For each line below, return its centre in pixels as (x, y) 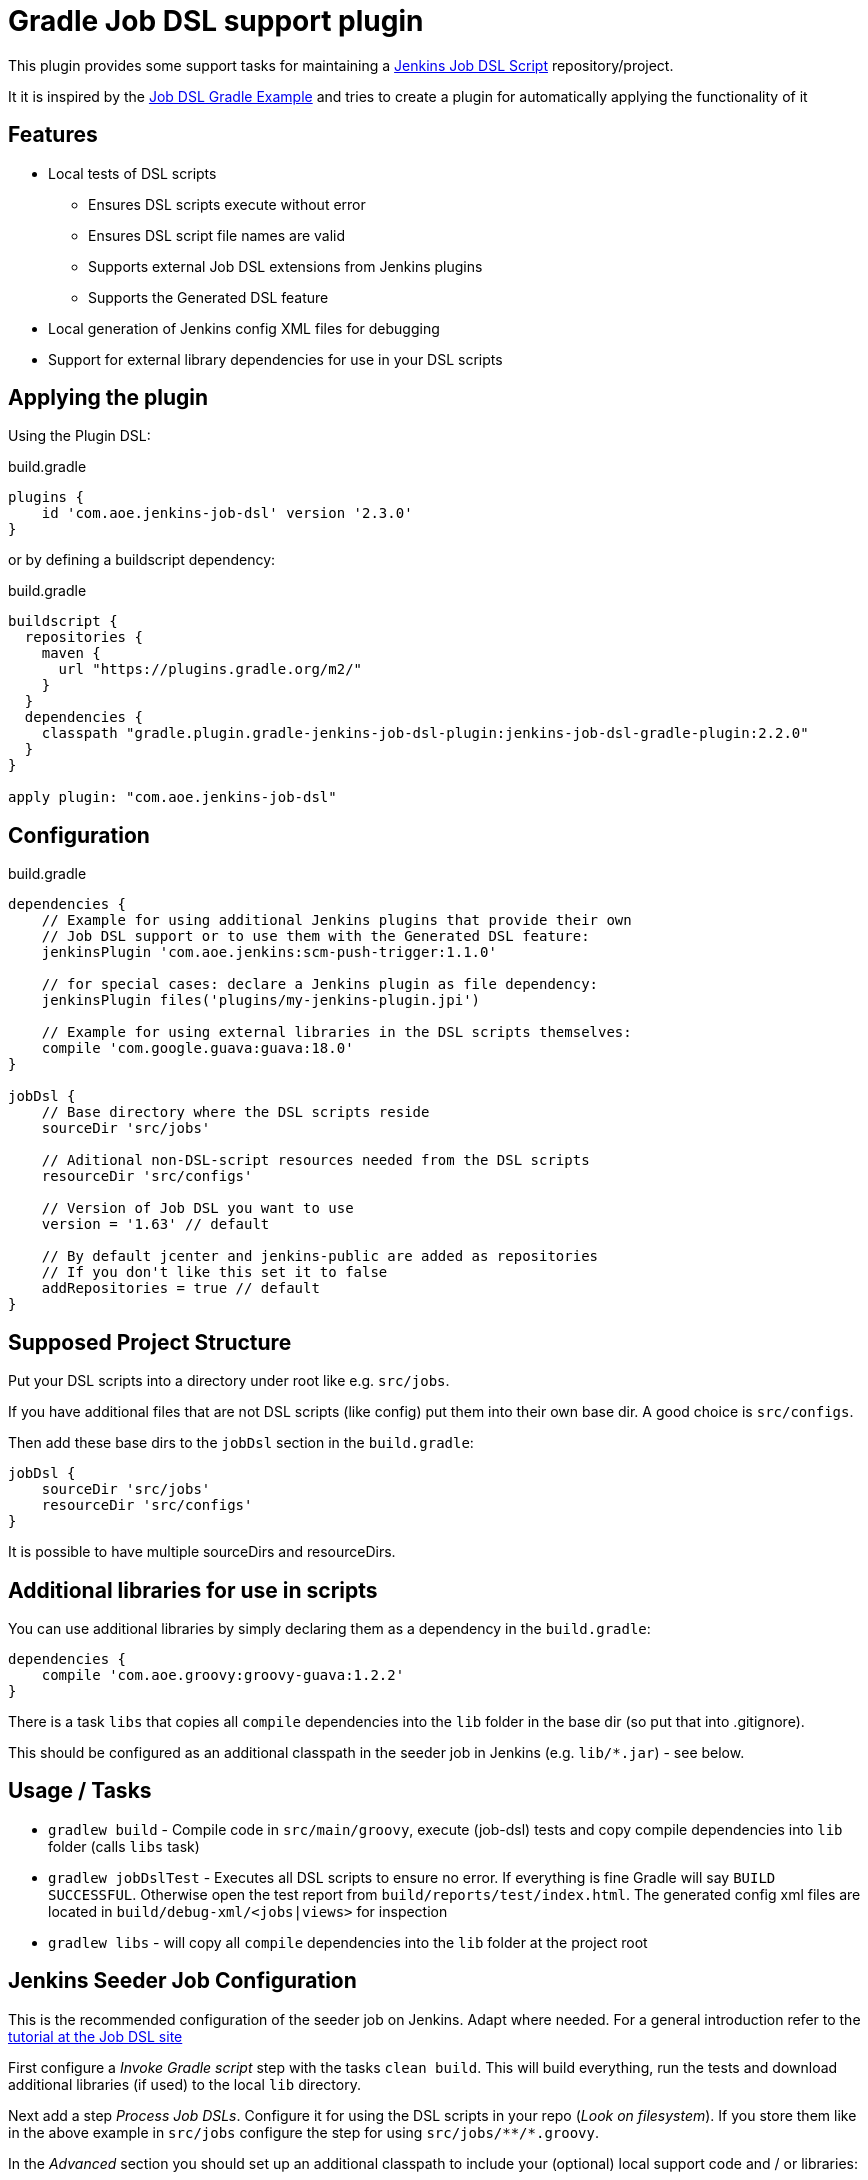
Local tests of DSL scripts (132, 173)
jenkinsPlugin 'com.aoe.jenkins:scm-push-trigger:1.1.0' (269, 952)
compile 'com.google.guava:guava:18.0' (197, 1048)
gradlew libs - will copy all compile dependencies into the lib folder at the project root (348, 1942)
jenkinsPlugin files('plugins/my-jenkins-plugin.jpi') (261, 1000)
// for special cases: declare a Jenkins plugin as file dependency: (320, 984)
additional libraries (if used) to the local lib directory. (184, 2084)
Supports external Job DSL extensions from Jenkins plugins (285, 266)
